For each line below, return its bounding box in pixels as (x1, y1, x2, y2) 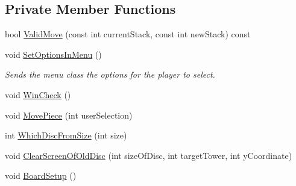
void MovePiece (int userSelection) (5, 108, 133, 121)
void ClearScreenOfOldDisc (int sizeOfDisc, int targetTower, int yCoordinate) (5, 149, 292, 161)
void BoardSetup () (5, 169, 77, 182)
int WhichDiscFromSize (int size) (5, 129, 127, 141)
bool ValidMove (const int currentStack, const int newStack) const (5, 28, 251, 40)
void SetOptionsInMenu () (5, 48, 102, 60)
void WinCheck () (5, 88, 71, 101)
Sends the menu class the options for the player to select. (5, 68, 215, 81)
